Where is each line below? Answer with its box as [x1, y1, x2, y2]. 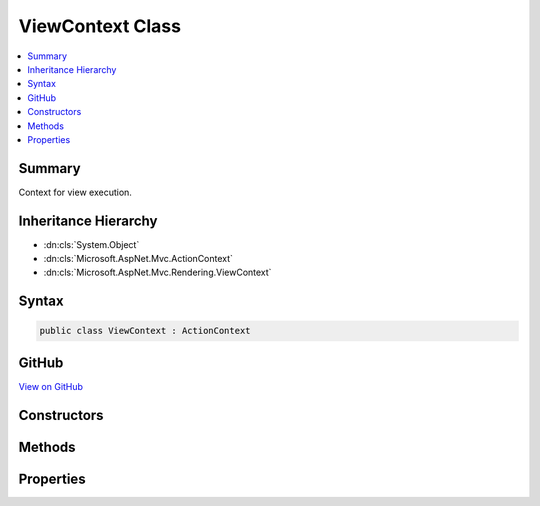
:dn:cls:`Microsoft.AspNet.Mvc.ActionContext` [43, 253, 234, 265]
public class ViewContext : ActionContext [39, 325, 251, 337]
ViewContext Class [18, 15, 182, 37]
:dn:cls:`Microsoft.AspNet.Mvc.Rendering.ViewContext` [43, 266, 272, 279]
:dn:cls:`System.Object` [43, 238, 140, 250]
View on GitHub [18, 380, 84, 392]
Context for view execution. [18, 186, 132, 198]
